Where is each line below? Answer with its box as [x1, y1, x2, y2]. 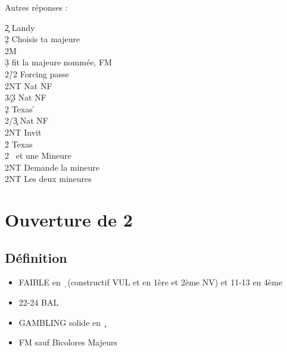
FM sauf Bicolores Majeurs [18, 336, 117, 348]
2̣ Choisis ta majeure [5, 33, 80, 45]
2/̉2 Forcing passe [5, 67, 69, 80]
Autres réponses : [5, 1, 68, 13]
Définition [5, 248, 67, 266]
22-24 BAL [18, 296, 59, 309]
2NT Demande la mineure [5, 161, 99, 173]
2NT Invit [5, 125, 42, 138]
